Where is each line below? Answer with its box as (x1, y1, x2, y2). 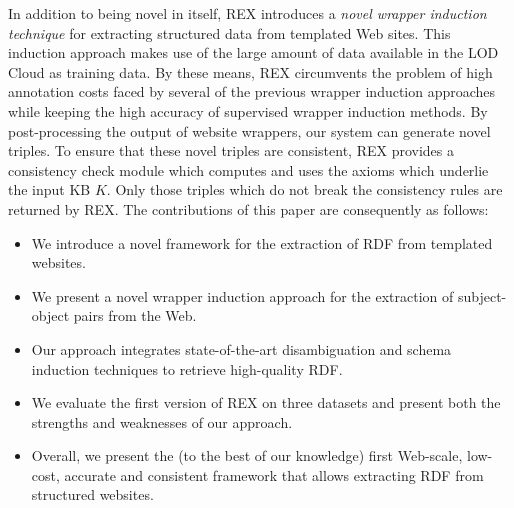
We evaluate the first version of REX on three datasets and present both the (31, 392, 501, 413)
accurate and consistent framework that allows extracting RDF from (64, 464, 484, 485)
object (31, 305, 70, 326)
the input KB (8, 179, 91, 200)
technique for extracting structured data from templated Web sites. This (8, 22, 451, 43)
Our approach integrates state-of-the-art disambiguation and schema (31, 338, 452, 359)
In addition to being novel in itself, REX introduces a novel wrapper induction (8, 3, 487, 23)
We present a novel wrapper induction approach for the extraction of (31, 285, 454, 306)
